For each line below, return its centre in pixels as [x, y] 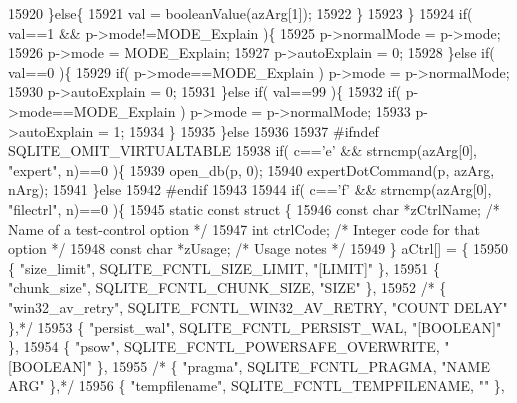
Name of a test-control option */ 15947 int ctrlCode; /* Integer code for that [244, 228]
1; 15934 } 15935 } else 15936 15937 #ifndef [246, 130]
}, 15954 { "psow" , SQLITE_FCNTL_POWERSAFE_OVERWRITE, [224, 346]
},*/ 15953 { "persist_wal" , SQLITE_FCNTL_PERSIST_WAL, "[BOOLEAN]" [255, 326]
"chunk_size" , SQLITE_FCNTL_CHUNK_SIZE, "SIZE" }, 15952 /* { [227, 287]
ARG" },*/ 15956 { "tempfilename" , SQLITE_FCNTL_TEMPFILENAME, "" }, [256, 385]
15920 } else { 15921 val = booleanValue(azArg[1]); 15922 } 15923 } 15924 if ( [240, 13]
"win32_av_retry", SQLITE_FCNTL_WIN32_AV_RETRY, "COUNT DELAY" [258, 306]
